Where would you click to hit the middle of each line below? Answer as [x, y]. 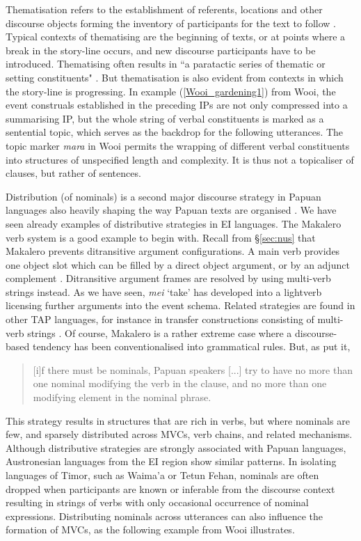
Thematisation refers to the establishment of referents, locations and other [164, 9]
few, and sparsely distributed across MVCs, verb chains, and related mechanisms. [179, 434]
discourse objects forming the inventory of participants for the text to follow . [171, 23]
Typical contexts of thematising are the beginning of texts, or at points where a [176, 37]
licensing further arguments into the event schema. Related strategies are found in [180, 305]
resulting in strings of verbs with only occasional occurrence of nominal [157, 502]
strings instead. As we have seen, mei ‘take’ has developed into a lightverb [164, 291]
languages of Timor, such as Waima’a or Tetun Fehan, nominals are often [162, 475]
